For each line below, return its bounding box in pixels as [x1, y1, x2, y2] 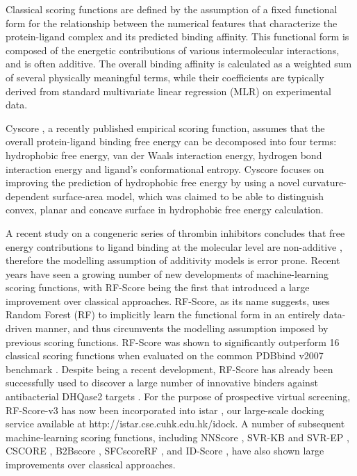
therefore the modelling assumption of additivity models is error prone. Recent [6, 253, 340, 268]
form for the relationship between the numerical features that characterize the [6, 15, 338, 30]
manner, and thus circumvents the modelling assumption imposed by [35, 321, 329, 336]
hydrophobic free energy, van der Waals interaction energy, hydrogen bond [6, 147, 322, 162]
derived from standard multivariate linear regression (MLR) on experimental [6, 83, 331, 98]
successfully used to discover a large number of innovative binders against [6, 375, 318, 390]
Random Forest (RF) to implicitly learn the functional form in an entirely [6, 307, 320, 322]
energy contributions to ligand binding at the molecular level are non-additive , [6, 239, 342, 254]
